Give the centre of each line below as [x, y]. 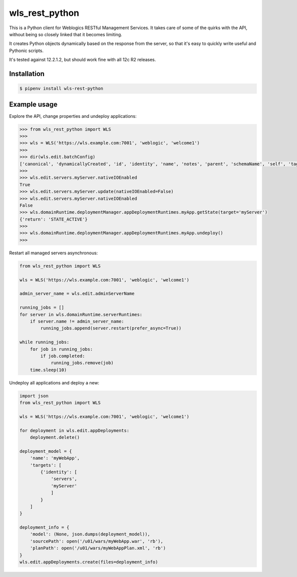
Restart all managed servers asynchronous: [53, 253]
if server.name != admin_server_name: [77, 321]
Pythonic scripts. [26, 50]
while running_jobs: [44, 342]
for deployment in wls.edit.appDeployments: [74, 430]
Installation [27, 73]
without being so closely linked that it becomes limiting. [66, 34]
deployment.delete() [55, 437]
